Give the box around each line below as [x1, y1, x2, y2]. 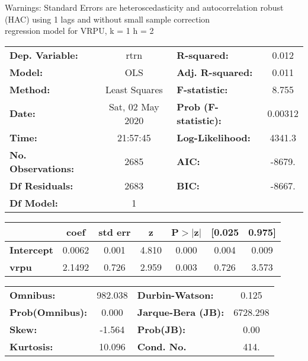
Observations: [9, 161, 75, 175]
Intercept [9, 242, 53, 256]
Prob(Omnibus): [9, 305, 88, 319]
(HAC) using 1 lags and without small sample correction [5, 12, 210, 25]
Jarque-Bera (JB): [137, 305, 224, 319]
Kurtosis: [9, 339, 53, 353]
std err [98, 224, 131, 239]
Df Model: [9, 195, 58, 210]
